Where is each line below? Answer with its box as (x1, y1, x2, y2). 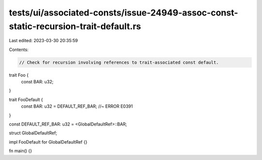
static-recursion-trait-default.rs (9, 21, 141, 32)
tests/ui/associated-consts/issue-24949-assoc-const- (9, 7, 238, 18)
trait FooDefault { (9, 96, 43, 102)
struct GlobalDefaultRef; (9, 130, 58, 136)
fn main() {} (9, 148, 33, 154)
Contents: (9, 47, 29, 52)
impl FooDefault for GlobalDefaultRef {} (9, 139, 87, 145)
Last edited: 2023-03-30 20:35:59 (9, 38, 78, 44)
